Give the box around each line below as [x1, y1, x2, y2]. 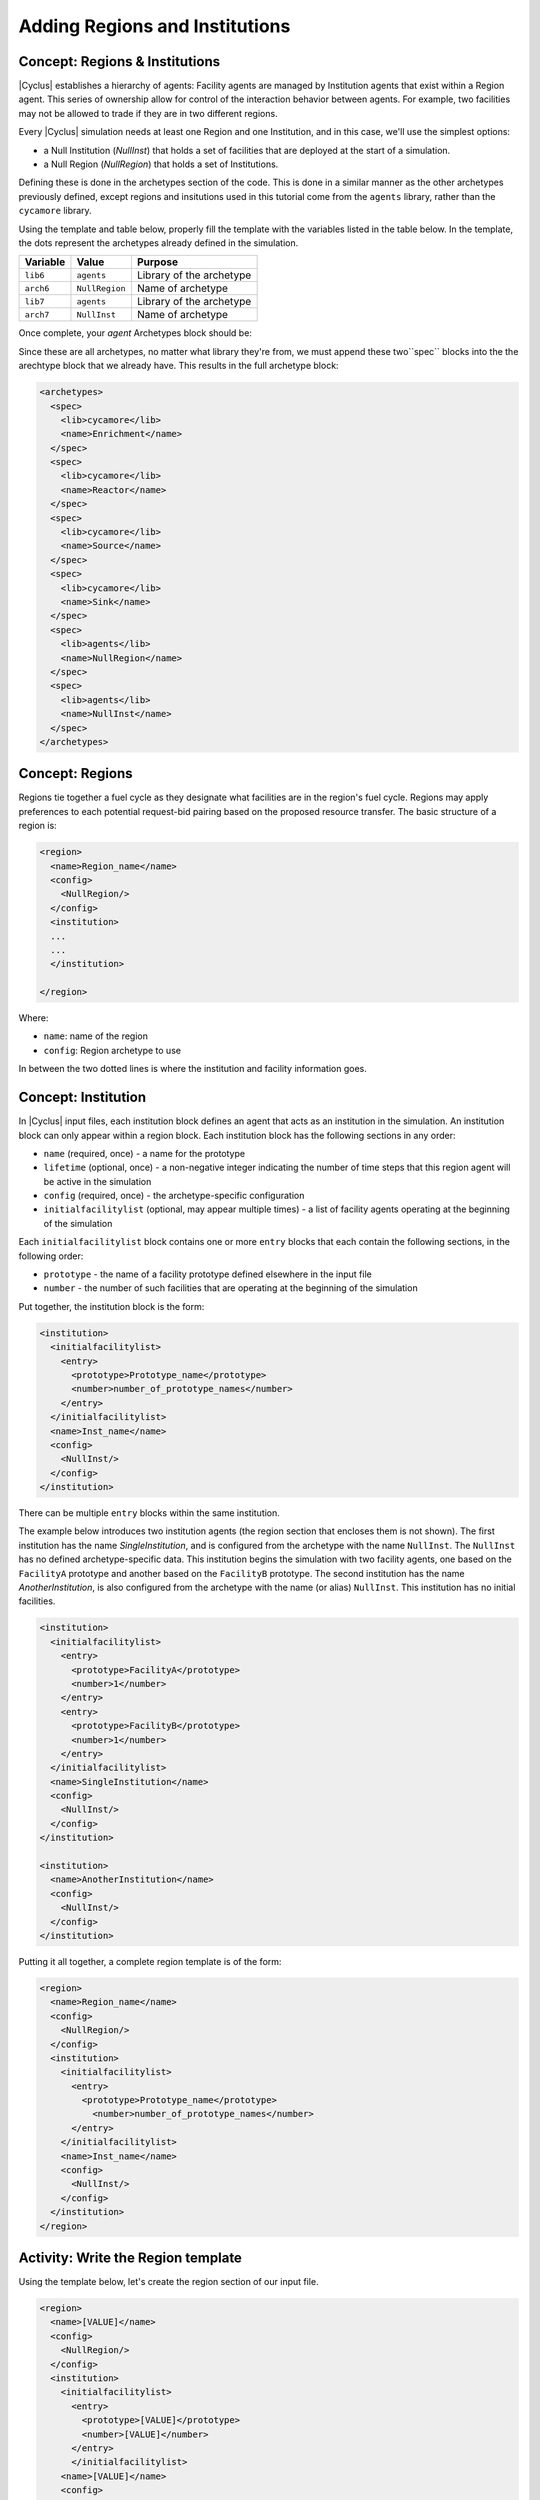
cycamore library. [18, 205, 92, 217]
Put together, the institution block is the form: [18, 1300, 205, 1312]
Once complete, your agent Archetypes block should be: [18, 327, 252, 339]
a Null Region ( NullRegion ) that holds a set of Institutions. [43, 158, 279, 170]
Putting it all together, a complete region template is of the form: [18, 1955, 282, 1967]
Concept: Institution [18, 1089, 147, 1106]
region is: [18, 820, 57, 832]
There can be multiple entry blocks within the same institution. [18, 1507, 280, 1519]
